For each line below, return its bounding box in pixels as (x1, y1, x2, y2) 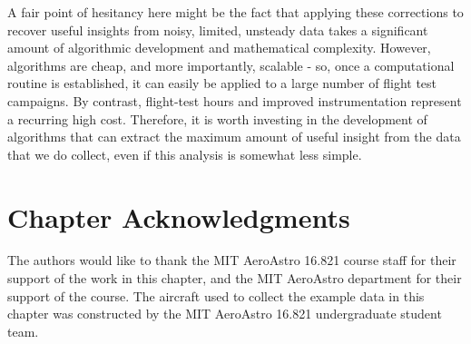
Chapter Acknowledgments (7, 198, 350, 235)
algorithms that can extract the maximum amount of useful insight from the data (7, 127, 461, 146)
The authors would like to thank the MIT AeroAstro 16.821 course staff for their (7, 251, 456, 270)
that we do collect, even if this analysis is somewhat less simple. (7, 144, 362, 163)
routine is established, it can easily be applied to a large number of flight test (7, 74, 437, 93)
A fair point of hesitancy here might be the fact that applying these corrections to (7, 3, 464, 21)
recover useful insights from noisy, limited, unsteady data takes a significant (7, 20, 428, 39)
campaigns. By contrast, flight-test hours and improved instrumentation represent (7, 91, 462, 110)
